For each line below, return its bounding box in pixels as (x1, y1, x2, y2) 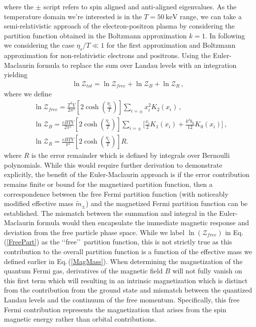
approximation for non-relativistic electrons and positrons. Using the (4, 50, 211, 60)
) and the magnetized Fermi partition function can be (86, 198, 248, 208)
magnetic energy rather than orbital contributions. (4, 314, 157, 324)
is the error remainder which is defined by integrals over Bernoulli (31, 150, 230, 160)
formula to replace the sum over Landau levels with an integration (36, 59, 237, 70)
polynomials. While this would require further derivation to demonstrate (4, 159, 223, 170)
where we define (4, 89, 52, 99)
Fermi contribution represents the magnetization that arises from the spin (4, 304, 226, 314)
